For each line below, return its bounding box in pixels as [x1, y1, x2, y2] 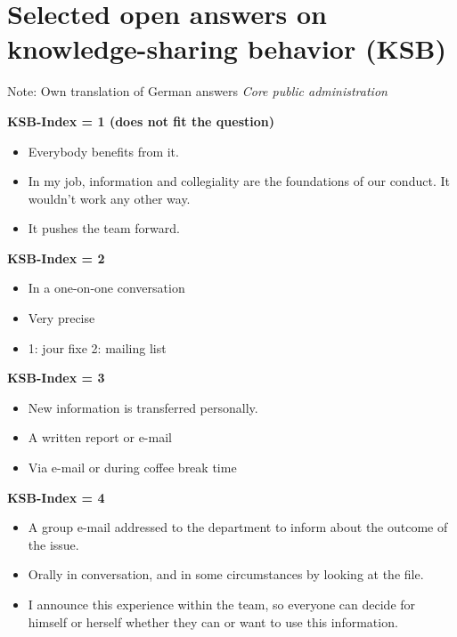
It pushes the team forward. [28, 219, 180, 238]
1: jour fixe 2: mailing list [28, 338, 167, 357]
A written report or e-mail [28, 428, 172, 447]
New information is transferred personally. [28, 398, 258, 416]
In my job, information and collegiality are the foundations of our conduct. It [28, 172, 450, 190]
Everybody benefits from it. [28, 141, 179, 160]
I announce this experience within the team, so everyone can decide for [28, 595, 416, 613]
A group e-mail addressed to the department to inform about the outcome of [28, 518, 448, 536]
